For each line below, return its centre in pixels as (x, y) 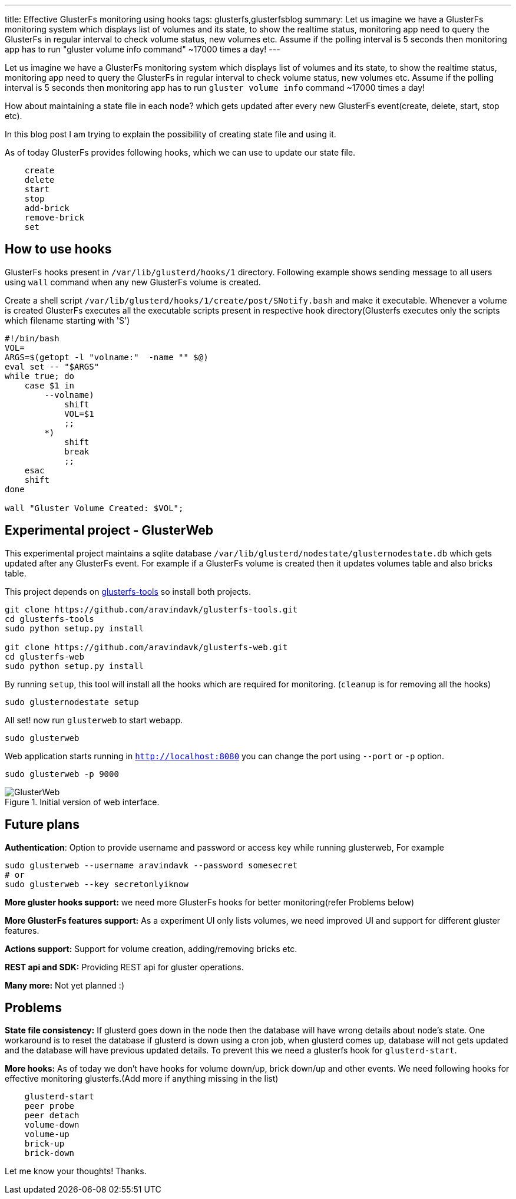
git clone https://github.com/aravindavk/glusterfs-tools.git (151, 609)
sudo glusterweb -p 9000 (62, 774)
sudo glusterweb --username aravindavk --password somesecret (151, 865)
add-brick (47, 208)
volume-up (47, 1134)
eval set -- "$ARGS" (52, 366)
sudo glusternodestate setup (72, 702)
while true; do (40, 376)
